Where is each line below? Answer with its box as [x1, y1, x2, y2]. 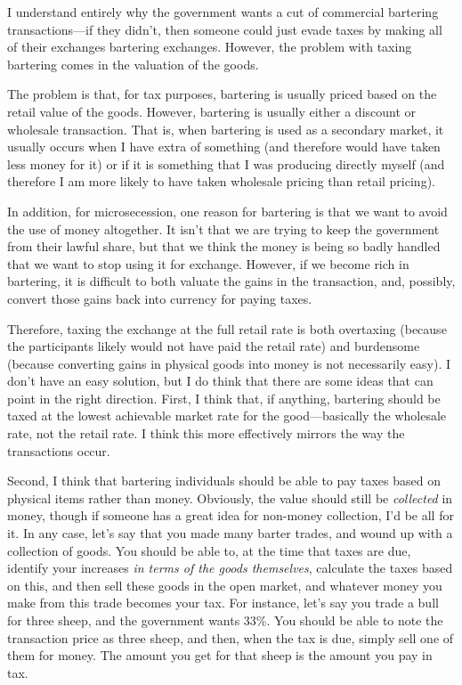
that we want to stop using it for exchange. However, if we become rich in [7, 254, 409, 273]
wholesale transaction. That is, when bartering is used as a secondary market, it [7, 119, 444, 138]
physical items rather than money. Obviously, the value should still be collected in [7, 488, 453, 507]
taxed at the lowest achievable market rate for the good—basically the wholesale [7, 406, 447, 425]
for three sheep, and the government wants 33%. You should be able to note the [7, 611, 443, 629]
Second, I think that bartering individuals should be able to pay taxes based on [7, 471, 441, 490]
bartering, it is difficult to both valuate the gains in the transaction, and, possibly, [7, 272, 456, 290]
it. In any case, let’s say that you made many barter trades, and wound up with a [7, 524, 453, 542]
